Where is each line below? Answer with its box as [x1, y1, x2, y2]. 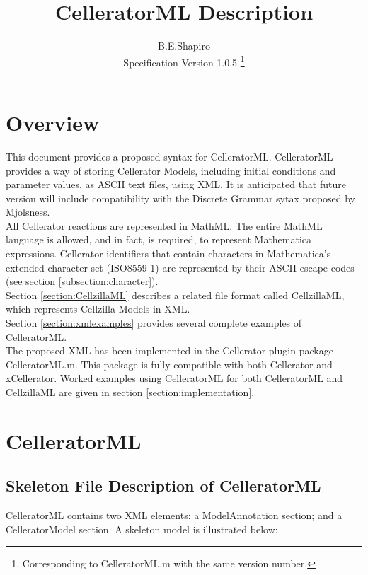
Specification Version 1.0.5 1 [123, 52, 245, 69]
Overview [6, 108, 100, 137]
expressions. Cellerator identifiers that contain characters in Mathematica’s [6, 246, 331, 261]
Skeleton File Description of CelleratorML [6, 475, 321, 496]
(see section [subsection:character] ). [6, 274, 159, 289]
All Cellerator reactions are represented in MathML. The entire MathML [6, 218, 323, 233]
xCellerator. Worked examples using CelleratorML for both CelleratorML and [6, 371, 343, 385]
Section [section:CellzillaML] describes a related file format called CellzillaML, [6, 287, 345, 302]
